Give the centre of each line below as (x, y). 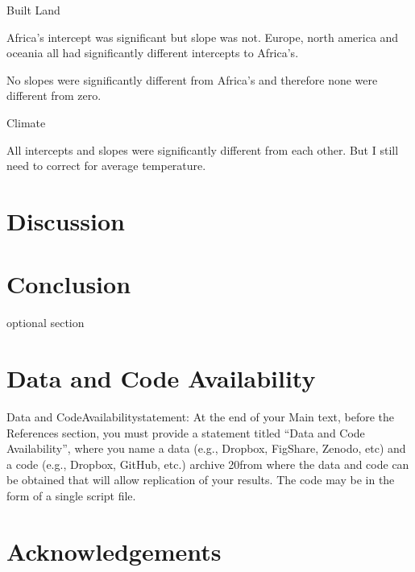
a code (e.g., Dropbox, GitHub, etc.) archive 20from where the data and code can (208, 464)
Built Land (33, 10)
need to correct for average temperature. (106, 166)
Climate (26, 122)
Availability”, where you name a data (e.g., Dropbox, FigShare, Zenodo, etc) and (206, 448)
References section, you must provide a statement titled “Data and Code (186, 432)
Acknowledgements (114, 551)
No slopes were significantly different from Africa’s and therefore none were (192, 79)
